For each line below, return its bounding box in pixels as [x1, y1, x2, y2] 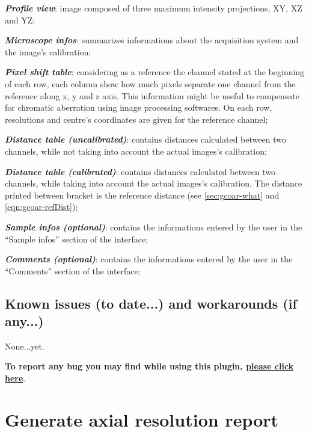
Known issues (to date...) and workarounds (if [5, 294, 297, 312]
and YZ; [5, 13, 35, 26]
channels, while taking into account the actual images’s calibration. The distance [5, 177, 302, 190]
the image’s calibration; [5, 45, 91, 58]
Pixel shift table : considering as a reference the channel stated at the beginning [5, 66, 305, 78]
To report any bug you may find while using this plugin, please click [5, 360, 294, 372]
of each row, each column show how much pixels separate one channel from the [5, 77, 296, 90]
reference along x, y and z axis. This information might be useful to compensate [5, 89, 300, 102]
